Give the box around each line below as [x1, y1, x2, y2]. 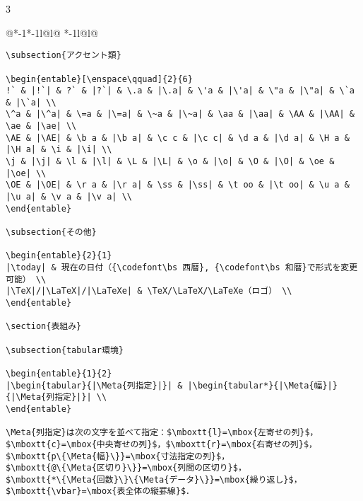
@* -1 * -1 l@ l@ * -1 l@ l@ [6, 25, 98, 40]
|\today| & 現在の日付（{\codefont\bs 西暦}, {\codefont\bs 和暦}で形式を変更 [6, 263, 358, 272]
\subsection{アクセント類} [6, 50, 121, 61]
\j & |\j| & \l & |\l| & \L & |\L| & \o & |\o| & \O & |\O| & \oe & [6, 156, 335, 167]
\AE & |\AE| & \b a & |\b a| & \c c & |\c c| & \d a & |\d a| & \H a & [6, 132, 350, 143]
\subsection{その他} [6, 227, 97, 238]
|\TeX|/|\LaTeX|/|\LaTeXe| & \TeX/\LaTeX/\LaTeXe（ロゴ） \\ [6, 286, 292, 296]
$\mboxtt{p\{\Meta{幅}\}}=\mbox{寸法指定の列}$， [6, 451, 230, 461]
